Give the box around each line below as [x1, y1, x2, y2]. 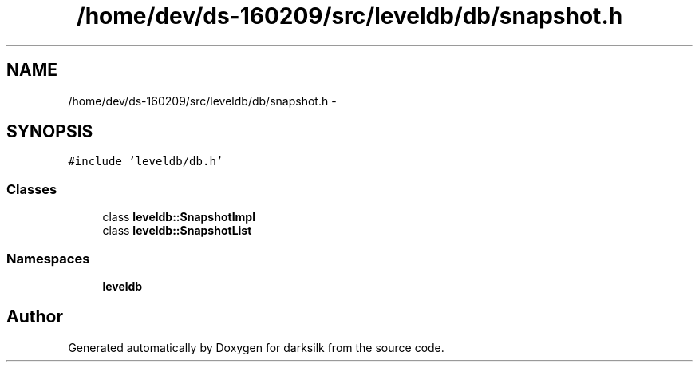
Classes [6, 180, 57, 197]
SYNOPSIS [6, 121, 93, 142]
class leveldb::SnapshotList [102, 224, 252, 238]
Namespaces [6, 250, 90, 267]
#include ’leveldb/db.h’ [68, 155, 223, 168]
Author [6, 307, 63, 327]
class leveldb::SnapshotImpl [102, 210, 255, 224]
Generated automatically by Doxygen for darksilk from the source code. [68, 340, 444, 354]
